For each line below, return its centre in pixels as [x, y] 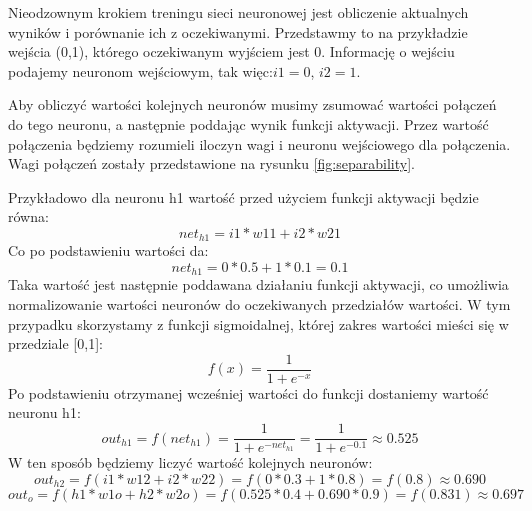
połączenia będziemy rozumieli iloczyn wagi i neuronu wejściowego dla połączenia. [259, 143]
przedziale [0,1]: [55, 343]
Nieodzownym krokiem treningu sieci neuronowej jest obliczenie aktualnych [238, 12]
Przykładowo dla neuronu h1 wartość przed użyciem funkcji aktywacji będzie [243, 196]
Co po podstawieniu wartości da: [108, 250]
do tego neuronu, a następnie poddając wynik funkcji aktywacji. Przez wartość [248, 123]
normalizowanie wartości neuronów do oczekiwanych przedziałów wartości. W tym [259, 304]
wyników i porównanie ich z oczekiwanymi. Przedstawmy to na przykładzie [238, 31]
